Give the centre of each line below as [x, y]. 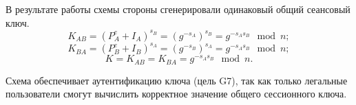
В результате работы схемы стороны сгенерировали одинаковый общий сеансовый [178, 9]
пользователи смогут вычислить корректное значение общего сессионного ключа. [176, 94]
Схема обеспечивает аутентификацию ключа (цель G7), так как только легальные [177, 80]
